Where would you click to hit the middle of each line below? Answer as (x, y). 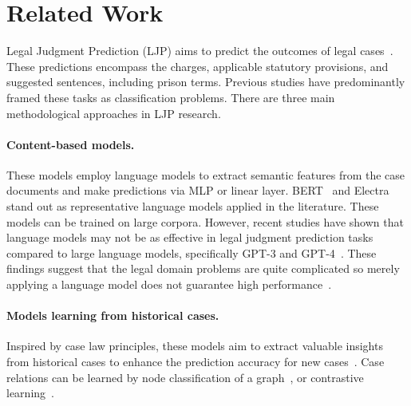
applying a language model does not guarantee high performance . (169, 284)
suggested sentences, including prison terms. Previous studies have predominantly (206, 82)
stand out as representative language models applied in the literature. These (193, 206)
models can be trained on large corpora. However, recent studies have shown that (205, 221)
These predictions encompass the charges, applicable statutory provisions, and (198, 66)
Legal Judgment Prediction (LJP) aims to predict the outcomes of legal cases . (200, 51)
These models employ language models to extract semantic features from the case (206, 174)
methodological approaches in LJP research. (114, 113)
